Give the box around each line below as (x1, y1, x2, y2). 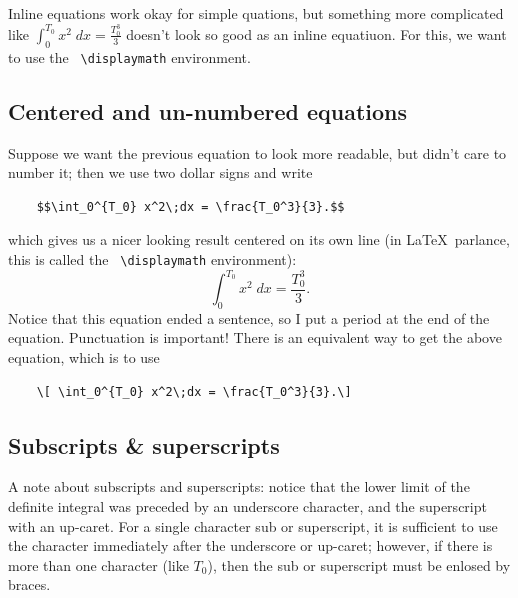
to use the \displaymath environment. (8, 46, 251, 67)
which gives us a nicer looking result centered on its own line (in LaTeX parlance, (8, 229, 510, 250)
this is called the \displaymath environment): (8, 248, 297, 269)
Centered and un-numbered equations (8, 95, 408, 126)
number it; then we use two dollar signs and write (8, 162, 313, 183)
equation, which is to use (8, 347, 160, 368)
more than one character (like (8, 554, 189, 575)
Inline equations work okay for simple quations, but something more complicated (8, 3, 504, 23)
